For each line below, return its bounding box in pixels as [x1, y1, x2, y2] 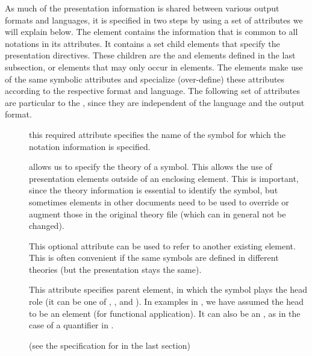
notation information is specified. [29, 140, 151, 152]
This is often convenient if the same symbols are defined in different [29, 251, 279, 264]
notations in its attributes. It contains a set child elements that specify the [5, 37, 280, 49]
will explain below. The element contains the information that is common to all [5, 25, 298, 38]
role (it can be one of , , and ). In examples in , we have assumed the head [29, 295, 304, 308]
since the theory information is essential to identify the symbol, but [29, 184, 278, 196]
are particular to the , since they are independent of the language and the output [5, 96, 305, 108]
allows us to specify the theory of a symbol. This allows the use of [29, 160, 272, 173]
